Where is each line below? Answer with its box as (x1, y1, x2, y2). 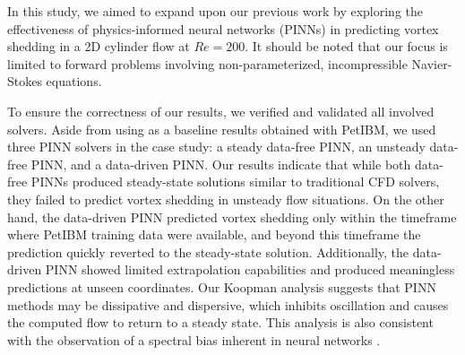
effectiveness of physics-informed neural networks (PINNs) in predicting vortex (7, 19, 439, 38)
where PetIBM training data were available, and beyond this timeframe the (7, 225, 421, 244)
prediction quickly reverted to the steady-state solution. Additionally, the (7, 242, 409, 261)
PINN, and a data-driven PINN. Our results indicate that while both (30, 154, 411, 173)
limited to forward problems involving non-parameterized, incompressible (7, 54, 408, 73)
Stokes (7, 72, 42, 91)
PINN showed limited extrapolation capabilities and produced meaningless (45, 260, 455, 279)
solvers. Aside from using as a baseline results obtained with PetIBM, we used (7, 119, 436, 138)
